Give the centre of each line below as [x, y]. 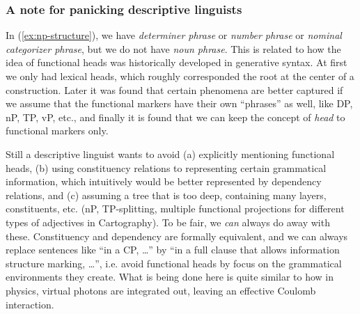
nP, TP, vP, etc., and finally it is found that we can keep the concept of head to [175, 117]
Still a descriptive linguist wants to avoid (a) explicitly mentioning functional [170, 154]
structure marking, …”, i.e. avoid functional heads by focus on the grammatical [174, 263]
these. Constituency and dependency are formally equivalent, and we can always [177, 236]
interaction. [30, 304]
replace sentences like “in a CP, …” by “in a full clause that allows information [173, 250]
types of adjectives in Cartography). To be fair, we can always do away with [168, 222]
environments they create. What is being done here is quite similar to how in [170, 277]
